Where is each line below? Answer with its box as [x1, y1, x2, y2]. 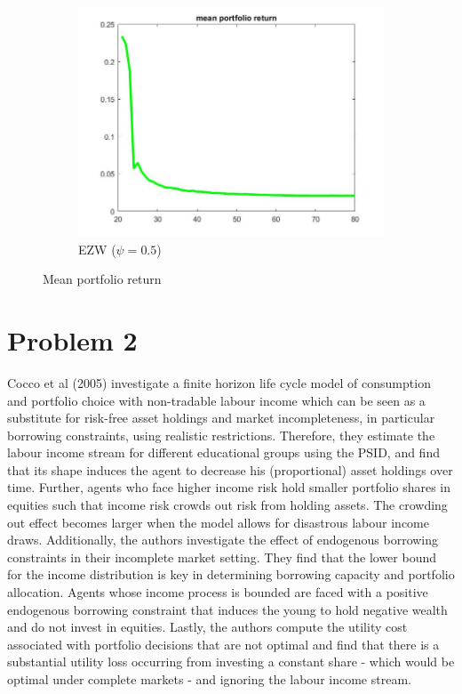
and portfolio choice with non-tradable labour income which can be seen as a [7, 391, 426, 409]
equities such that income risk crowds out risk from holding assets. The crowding [7, 496, 448, 514]
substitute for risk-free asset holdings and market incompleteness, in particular [7, 408, 435, 427]
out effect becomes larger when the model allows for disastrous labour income [7, 512, 429, 531]
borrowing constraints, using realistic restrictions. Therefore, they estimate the [7, 425, 435, 444]
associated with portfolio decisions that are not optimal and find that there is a [7, 634, 440, 653]
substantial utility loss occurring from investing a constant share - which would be [7, 652, 455, 671]
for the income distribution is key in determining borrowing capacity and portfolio [7, 565, 455, 584]
